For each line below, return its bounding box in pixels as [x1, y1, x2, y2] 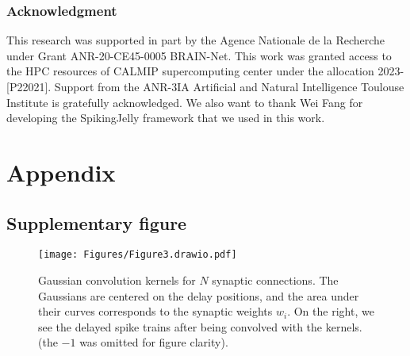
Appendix [6, 155, 116, 188]
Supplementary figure [6, 210, 187, 235]
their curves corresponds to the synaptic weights [38, 303, 273, 320]
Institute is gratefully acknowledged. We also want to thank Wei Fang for [6, 94, 363, 110]
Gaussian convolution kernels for [38, 272, 196, 289]
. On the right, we [287, 303, 374, 320]
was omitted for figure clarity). [79, 334, 228, 350]
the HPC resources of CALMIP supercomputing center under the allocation [6, 63, 374, 79]
